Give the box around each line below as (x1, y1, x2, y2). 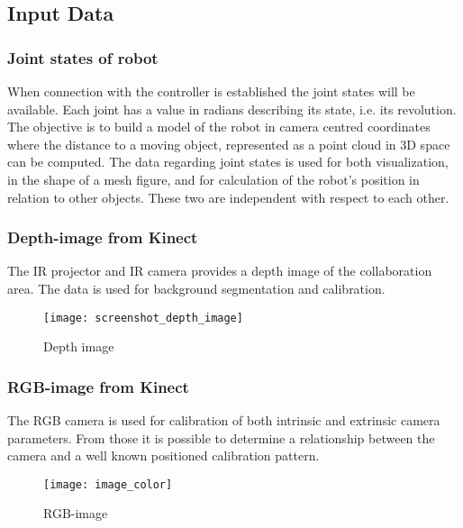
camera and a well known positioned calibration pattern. (7, 446, 320, 465)
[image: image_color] (43, 478, 173, 491)
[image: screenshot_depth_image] (43, 311, 243, 324)
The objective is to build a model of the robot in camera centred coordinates (7, 117, 431, 136)
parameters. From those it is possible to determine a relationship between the (7, 428, 435, 447)
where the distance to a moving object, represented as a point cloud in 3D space (7, 134, 450, 153)
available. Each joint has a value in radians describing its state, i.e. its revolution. (7, 99, 457, 118)
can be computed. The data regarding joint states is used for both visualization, (7, 152, 449, 171)
